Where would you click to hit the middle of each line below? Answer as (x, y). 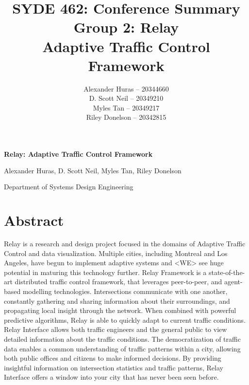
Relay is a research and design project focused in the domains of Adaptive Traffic (125, 243)
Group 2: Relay (126, 27)
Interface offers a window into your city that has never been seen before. (111, 377)
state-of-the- (227, 272)
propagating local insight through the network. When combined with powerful (120, 310)
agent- (233, 282)
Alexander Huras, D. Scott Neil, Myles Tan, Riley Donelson (93, 170)
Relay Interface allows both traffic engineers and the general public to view (116, 329)
